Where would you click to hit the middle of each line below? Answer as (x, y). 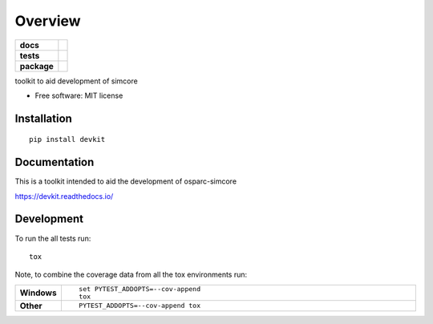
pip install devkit (67, 140)
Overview (48, 21)
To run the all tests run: (53, 238)
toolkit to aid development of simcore (76, 81)
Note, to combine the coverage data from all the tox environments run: (131, 275)
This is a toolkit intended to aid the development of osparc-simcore (125, 181)
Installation (43, 118)
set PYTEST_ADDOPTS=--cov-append (140, 289)
